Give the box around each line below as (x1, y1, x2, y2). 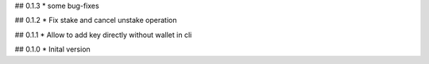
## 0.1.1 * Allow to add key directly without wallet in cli (14, 30, 192, 40)
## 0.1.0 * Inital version (14, 44, 91, 55)
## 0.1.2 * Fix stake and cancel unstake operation (14, 16, 177, 25)
